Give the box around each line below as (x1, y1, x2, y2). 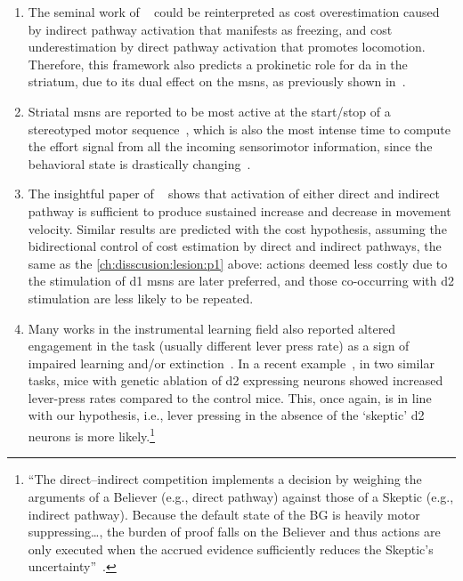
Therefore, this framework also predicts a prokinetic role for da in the (28, 54, 408, 73)
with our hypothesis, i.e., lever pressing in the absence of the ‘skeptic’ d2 (28, 406, 425, 424)
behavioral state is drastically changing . (28, 154, 251, 173)
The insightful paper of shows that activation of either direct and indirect (28, 184, 440, 203)
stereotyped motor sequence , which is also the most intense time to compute (28, 119, 451, 138)
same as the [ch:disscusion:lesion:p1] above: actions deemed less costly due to (28, 254, 448, 272)
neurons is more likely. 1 (28, 424, 155, 445)
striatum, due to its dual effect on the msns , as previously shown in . (28, 72, 406, 91)
